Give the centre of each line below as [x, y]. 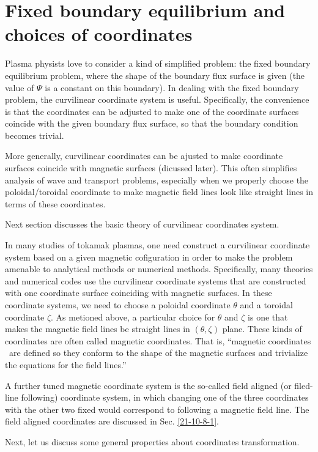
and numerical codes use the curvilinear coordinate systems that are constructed [156, 280]
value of [20, 87]
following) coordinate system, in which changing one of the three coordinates [165, 397]
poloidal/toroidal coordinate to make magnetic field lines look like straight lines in [159, 192]
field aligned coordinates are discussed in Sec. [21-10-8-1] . [112, 421]
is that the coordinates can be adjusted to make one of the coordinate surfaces [152, 111]
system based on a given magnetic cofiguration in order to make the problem [149, 257]
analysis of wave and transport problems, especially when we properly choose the [157, 180]
